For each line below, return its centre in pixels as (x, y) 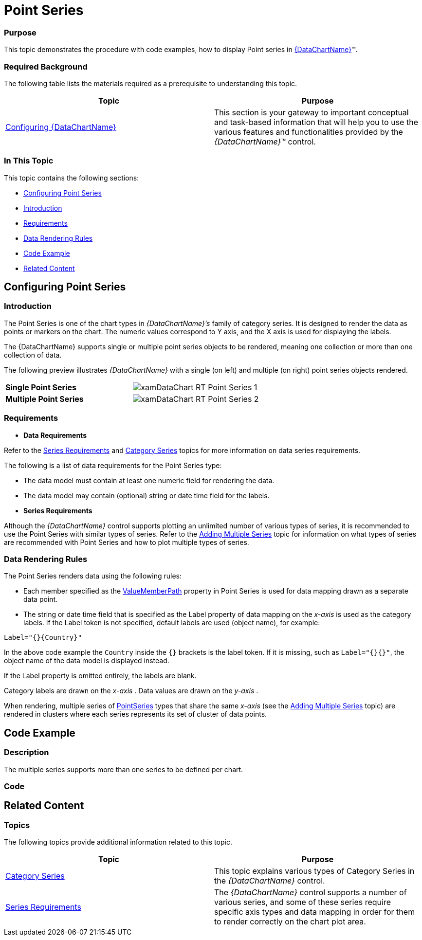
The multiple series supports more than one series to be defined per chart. (124, 769)
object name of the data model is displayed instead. (87, 661)
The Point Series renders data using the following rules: (93, 576)
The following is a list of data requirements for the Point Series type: (113, 465)
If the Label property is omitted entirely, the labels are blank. (100, 676)
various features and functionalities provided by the (309, 132)
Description (27, 752)
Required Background (46, 66)
